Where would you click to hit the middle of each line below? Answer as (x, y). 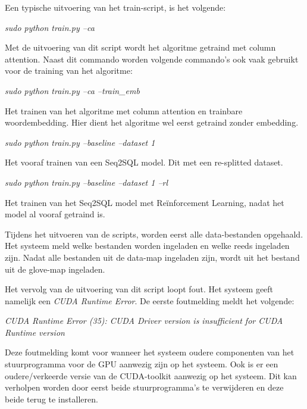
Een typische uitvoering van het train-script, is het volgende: (115, 7)
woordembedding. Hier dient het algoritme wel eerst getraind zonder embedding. (152, 122)
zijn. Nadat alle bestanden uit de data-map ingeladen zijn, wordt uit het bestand (152, 257)
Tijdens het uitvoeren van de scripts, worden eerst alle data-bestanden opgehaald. (154, 234)
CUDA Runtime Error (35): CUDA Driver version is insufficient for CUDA (144, 321)
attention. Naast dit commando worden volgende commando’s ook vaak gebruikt (152, 59)
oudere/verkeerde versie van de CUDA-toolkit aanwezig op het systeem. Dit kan (151, 375)
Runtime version (35, 332)
